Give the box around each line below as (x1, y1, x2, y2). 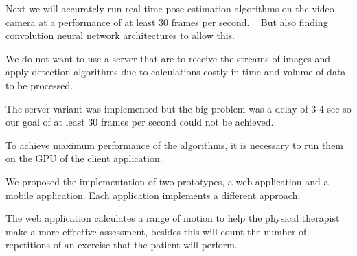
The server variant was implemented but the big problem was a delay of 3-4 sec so (5, 101, 352, 115)
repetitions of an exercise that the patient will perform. (5, 237, 238, 252)
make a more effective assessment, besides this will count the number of (5, 224, 307, 238)
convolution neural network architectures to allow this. (5, 28, 235, 43)
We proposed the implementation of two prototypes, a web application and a (5, 174, 329, 188)
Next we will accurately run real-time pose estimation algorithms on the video (5, 1, 334, 15)
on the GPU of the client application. (5, 151, 163, 165)
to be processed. (5, 78, 73, 92)
